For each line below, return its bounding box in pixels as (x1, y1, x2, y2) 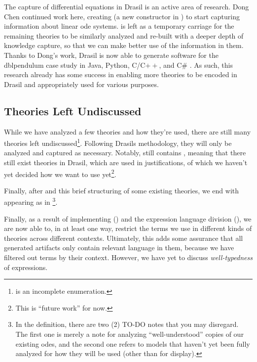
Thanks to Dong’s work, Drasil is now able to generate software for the (4, 49, 219, 60)
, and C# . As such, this (159, 59, 233, 70)
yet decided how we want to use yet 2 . (4, 167, 116, 179)
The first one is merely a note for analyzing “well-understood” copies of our (15, 329, 244, 339)
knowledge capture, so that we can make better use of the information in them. (4, 40, 244, 50)
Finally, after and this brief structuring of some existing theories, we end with (4, 185, 239, 195)
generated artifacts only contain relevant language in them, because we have (4, 242, 234, 253)
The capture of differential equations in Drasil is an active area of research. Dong (4, 1, 249, 11)
